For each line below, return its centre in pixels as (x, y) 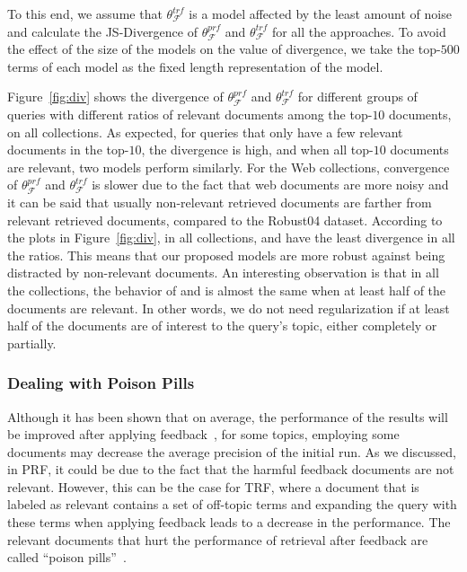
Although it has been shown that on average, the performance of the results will (228, 416)
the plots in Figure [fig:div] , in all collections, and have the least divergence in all (231, 238)
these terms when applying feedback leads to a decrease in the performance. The (229, 522)
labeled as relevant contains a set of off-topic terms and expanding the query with (232, 504)
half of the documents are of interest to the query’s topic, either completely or (222, 326)
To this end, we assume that (85, 13)
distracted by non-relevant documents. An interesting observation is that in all (223, 273)
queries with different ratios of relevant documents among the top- (190, 114)
